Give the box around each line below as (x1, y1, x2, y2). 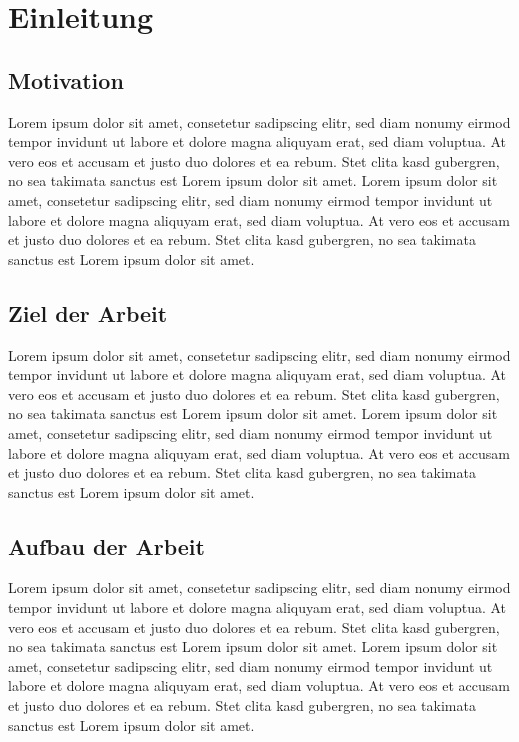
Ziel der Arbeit (8, 297, 168, 328)
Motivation (8, 64, 124, 95)
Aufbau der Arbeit (8, 530, 205, 561)
